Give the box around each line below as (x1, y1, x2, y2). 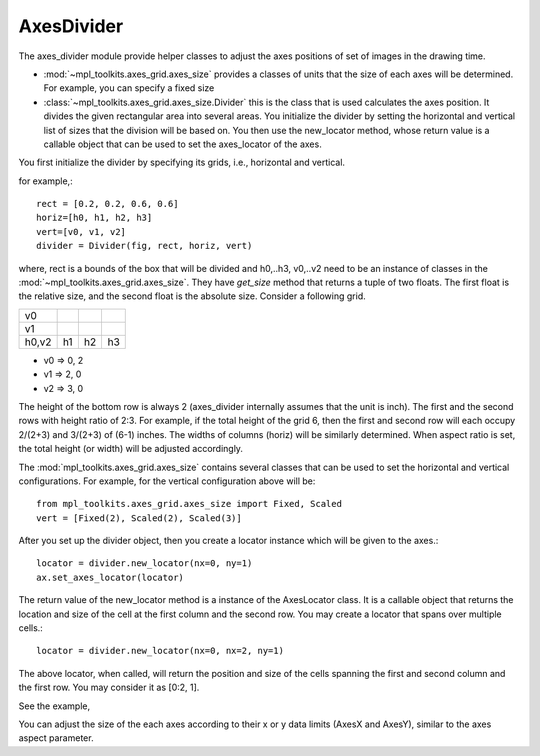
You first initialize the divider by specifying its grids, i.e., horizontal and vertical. (18, 156, 345, 169)
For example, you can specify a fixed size (43, 82, 215, 94)
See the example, (18, 700, 90, 712)
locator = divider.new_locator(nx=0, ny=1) (36, 558, 253, 569)
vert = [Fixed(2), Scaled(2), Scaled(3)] (36, 512, 242, 524)
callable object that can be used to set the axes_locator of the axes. (43, 138, 322, 150)
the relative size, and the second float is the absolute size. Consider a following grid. (18, 290, 367, 302)
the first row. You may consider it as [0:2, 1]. (18, 681, 200, 694)
